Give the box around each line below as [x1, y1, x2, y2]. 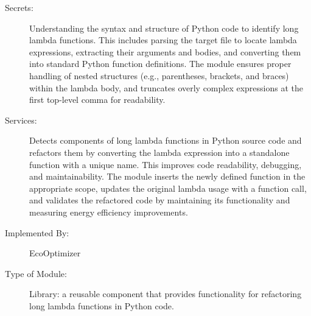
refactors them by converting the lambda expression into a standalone [29, 146, 290, 158]
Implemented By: [5, 226, 69, 239]
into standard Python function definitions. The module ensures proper [29, 57, 292, 70]
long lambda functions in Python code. [29, 299, 174, 312]
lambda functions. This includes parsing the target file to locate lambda [29, 33, 297, 46]
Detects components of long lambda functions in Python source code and [29, 134, 302, 147]
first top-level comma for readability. [29, 93, 166, 106]
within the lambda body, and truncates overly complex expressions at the [29, 81, 304, 94]
